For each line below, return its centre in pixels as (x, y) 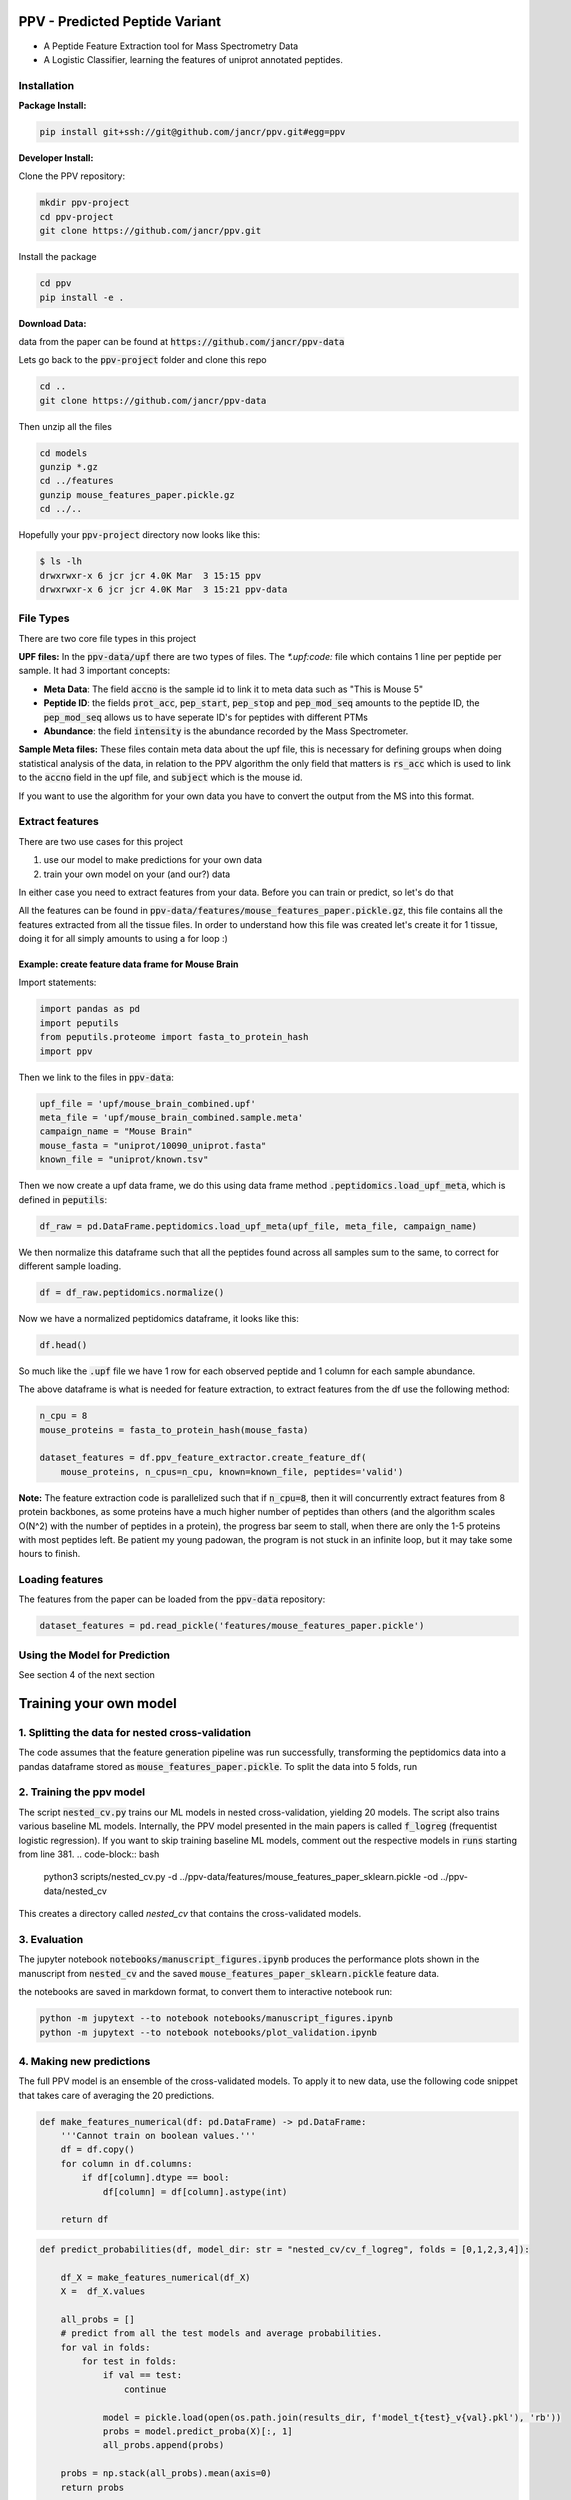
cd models (63, 453)
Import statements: (57, 982)
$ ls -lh (61, 561)
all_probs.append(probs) (163, 2445)
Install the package (57, 257)
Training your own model (97, 1703)
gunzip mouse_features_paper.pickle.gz (137, 494)
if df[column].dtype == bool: (155, 2178)
